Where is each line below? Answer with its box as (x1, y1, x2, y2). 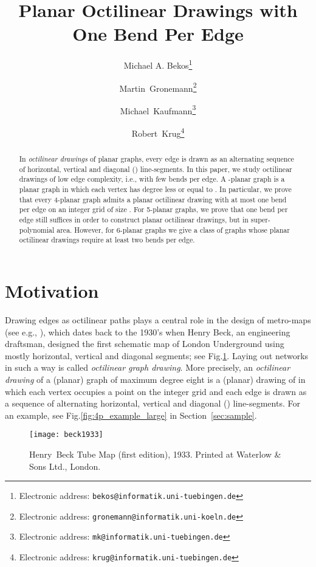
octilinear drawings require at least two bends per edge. (19, 235, 195, 245)
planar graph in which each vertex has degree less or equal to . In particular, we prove (19, 184, 292, 194)
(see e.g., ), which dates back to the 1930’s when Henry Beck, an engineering (5, 325, 290, 338)
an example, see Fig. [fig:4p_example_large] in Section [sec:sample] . (5, 408, 257, 421)
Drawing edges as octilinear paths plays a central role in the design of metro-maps (5, 313, 311, 326)
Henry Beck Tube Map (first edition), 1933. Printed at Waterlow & (29, 447, 281, 460)
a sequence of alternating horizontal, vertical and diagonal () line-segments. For (5, 397, 300, 410)
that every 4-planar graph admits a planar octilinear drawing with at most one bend (19, 194, 287, 204)
